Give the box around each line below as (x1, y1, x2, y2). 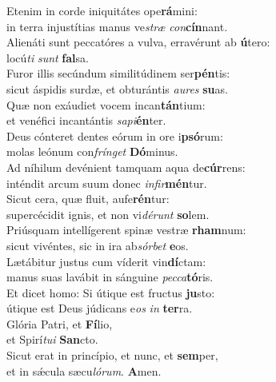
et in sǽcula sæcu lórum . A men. (6, 362, 162, 379)
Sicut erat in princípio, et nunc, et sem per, (6, 347, 218, 364)
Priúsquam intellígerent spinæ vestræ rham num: (6, 221, 246, 238)
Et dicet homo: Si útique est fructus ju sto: (6, 284, 215, 300)
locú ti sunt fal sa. (6, 49, 89, 66)
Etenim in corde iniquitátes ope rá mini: (6, 2, 198, 18)
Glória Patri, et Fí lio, (6, 315, 113, 332)
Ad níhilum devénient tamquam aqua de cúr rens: (6, 158, 246, 175)
